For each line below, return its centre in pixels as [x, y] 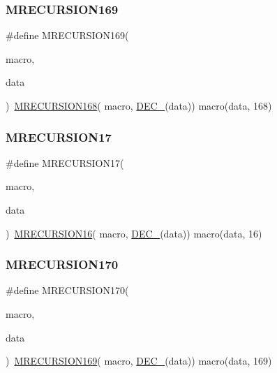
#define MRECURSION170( [67, 290]
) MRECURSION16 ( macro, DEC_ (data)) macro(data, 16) [134, 233]
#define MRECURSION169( [67, 35]
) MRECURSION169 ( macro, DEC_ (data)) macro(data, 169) [139, 361]
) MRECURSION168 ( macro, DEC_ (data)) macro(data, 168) [139, 105]
